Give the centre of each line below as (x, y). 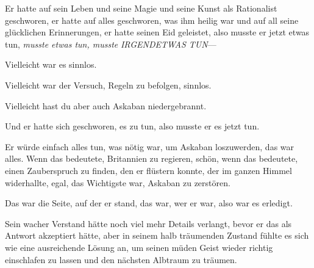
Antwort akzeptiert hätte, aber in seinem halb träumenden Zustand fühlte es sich (157, 235)
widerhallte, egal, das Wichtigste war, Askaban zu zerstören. (118, 182)
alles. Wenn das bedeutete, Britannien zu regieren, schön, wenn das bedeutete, (152, 158)
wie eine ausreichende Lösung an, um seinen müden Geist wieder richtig (139, 247)
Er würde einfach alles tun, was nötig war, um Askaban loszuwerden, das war (150, 146)
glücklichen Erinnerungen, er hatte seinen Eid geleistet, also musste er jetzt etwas (157, 32)
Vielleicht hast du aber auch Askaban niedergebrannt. (106, 105)
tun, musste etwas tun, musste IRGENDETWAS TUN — (111, 44)
